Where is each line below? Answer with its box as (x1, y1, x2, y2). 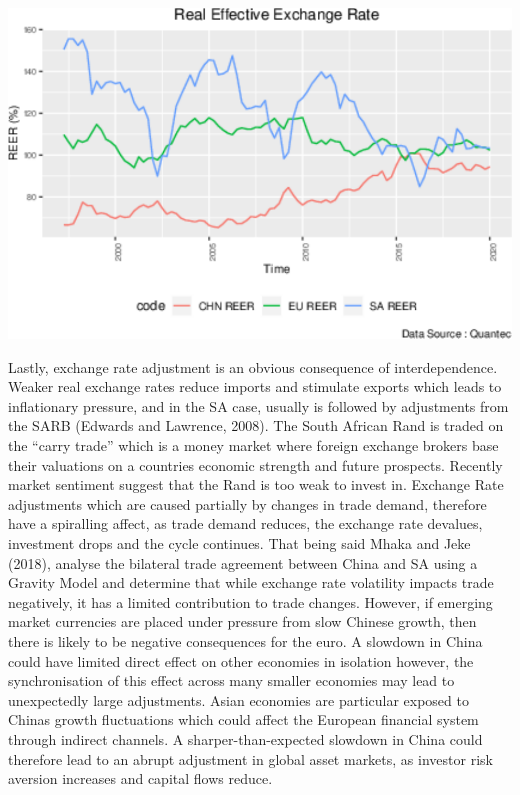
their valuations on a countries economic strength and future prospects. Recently (8, 454, 503, 475)
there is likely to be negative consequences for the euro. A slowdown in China (8, 630, 483, 651)
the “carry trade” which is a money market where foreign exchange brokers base (8, 435, 499, 455)
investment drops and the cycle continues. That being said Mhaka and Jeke (8, 532, 471, 553)
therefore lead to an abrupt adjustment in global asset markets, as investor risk (8, 748, 493, 769)
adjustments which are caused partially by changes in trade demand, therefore (8, 493, 487, 514)
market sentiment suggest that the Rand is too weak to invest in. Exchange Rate (8, 474, 504, 495)
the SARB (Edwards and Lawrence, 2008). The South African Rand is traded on (8, 415, 504, 436)
